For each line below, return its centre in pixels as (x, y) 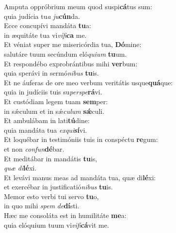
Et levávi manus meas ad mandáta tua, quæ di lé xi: (80, 177)
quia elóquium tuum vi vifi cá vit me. (56, 225)
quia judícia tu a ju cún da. (42, 16)
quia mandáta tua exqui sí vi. (46, 130)
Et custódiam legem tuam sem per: (56, 101)
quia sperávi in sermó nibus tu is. (51, 73)
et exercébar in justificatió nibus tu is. (58, 187)
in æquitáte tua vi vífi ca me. (45, 35)
